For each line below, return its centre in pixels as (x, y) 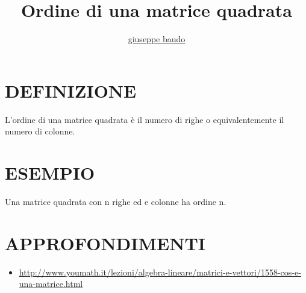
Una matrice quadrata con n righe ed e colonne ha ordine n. (116, 201)
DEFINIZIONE (71, 90)
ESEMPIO (50, 173)
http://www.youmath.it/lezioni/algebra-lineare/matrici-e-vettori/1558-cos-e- (160, 272)
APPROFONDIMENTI (105, 243)
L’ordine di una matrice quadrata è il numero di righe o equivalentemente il (145, 119)
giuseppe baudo (157, 39)
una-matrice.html (51, 284)
